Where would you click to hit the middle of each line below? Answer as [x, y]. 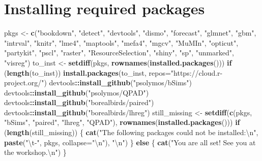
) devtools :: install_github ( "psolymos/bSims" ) [118, 83]
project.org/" [24, 83]
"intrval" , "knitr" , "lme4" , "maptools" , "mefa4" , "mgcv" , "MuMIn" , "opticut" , [121, 42]
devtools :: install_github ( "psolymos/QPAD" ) [77, 92]
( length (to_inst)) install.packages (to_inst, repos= [88, 72]
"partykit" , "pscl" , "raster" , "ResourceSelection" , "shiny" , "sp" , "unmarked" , [119, 53]
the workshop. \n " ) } [35, 152]
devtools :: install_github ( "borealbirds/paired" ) [79, 102]
